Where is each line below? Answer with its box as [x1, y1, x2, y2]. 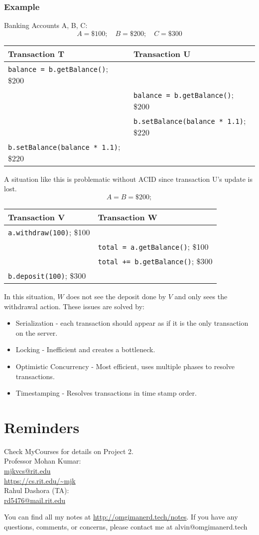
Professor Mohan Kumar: [4, 456, 81, 466]
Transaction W [98, 211, 157, 223]
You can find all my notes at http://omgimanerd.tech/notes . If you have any [4, 512, 238, 522]
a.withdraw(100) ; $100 [8, 226, 90, 238]
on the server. [15, 327, 58, 338]
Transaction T [8, 47, 65, 59]
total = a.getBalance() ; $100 [98, 241, 209, 252]
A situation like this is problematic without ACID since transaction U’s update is [4, 173, 253, 184]
